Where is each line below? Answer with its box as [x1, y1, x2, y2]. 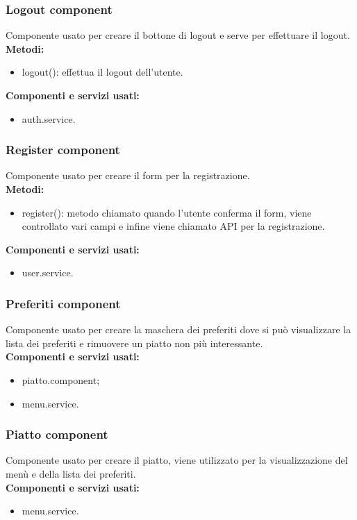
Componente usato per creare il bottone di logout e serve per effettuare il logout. [6, 28, 350, 42]
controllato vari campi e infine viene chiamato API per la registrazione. [22, 219, 325, 233]
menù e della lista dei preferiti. [6, 466, 136, 480]
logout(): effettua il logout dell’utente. [22, 65, 183, 79]
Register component [6, 141, 120, 158]
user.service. [22, 265, 74, 280]
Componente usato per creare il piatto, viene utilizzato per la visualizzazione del [6, 453, 348, 467]
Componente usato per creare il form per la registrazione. [6, 168, 250, 183]
